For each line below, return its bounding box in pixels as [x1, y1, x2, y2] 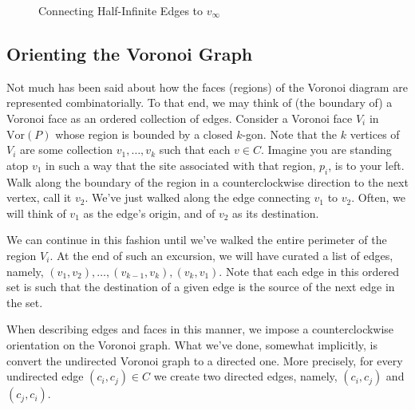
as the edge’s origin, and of [83, 204, 215, 221]
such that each [159, 141, 231, 158]
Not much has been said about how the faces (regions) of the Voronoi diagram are [6, 78, 408, 95]
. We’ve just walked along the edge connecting [85, 189, 310, 206]
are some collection [20, 141, 113, 158]
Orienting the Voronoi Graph [6, 41, 253, 65]
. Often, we [351, 189, 405, 206]
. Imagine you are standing [260, 141, 392, 158]
